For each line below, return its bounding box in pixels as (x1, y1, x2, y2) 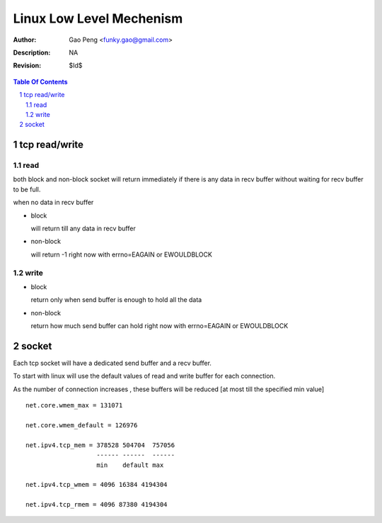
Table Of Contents (13, 77, 68, 86)
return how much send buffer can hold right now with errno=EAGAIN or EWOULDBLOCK (30, 322, 289, 330)
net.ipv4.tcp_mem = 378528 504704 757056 (25, 441, 175, 449)
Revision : (13, 61, 42, 70)
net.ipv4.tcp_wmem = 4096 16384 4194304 (25, 480, 168, 489)
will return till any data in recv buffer (30, 224, 136, 232)
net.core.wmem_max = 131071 (25, 401, 123, 410)
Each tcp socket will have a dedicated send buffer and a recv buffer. (13, 359, 212, 367)
